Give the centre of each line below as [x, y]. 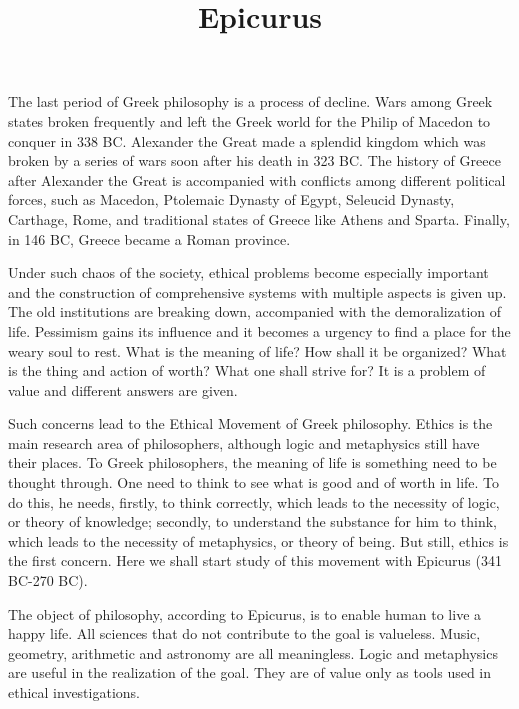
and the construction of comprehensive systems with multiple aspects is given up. [257, 291]
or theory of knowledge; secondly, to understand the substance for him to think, [252, 521]
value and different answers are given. [123, 389]
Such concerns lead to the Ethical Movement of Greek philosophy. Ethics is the [250, 423]
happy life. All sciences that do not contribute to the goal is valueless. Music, [244, 633]
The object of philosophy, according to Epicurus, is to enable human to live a [245, 613]
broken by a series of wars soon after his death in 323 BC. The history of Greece [254, 160]
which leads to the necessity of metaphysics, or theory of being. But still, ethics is [258, 540]
